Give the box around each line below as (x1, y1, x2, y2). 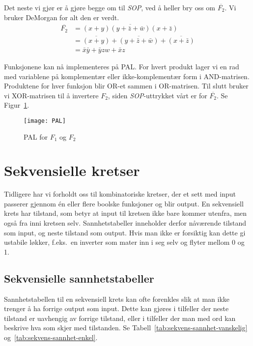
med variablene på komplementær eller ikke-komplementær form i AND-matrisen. (4, 71, 250, 81)
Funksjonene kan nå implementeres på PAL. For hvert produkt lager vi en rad (4, 61, 239, 71)
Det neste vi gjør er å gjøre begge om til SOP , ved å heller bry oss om (4, 2, 216, 12)
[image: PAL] (24, 117, 66, 124)
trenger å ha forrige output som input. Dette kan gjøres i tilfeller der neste (4, 303, 229, 314)
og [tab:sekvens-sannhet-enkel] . (4, 332, 98, 343)
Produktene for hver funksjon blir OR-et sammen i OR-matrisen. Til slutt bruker (4, 81, 249, 91)
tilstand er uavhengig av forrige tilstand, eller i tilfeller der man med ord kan (4, 313, 236, 323)
